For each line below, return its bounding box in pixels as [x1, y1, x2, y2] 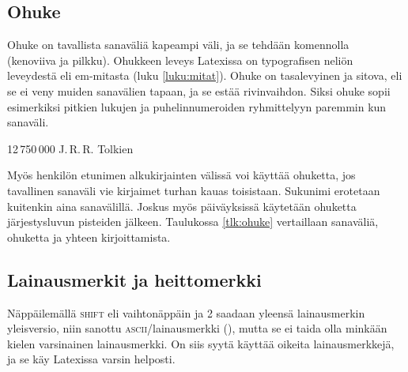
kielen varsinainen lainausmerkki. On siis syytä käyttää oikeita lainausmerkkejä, [7, 335, 395, 351]
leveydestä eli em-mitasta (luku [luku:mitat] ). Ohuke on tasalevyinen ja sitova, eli [7, 67, 402, 84]
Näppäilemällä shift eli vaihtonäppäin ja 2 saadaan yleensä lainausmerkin [7, 304, 365, 321]
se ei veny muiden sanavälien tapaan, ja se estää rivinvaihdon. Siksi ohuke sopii [7, 82, 391, 99]
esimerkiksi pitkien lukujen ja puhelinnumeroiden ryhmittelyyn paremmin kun [7, 98, 387, 115]
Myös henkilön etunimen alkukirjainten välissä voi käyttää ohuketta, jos [7, 167, 356, 183]
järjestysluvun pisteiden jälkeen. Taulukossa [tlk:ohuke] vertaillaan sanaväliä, [7, 213, 379, 230]
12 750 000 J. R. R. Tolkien [7, 140, 134, 156]
